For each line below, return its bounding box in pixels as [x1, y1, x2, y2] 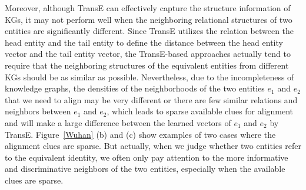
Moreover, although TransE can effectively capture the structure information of [5, 2, 291, 13]
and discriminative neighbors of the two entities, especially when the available [5, 162, 285, 175]
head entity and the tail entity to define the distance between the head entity [5, 36, 283, 48]
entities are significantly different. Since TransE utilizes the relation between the [5, 25, 294, 37]
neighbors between [5, 105, 71, 117]
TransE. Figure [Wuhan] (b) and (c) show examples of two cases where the [5, 128, 276, 140]
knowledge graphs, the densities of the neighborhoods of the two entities [5, 82, 265, 94]
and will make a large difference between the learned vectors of [5, 116, 231, 128]
